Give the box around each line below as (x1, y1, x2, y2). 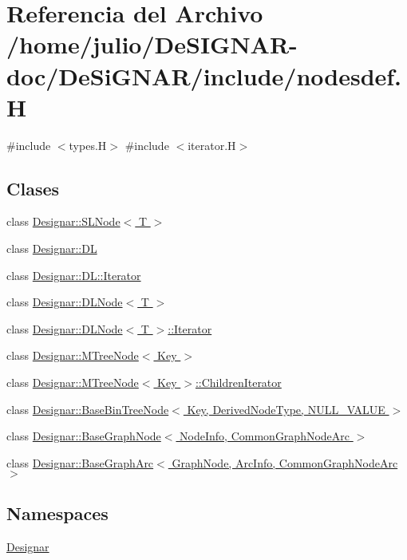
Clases (6, 175, 60, 200)
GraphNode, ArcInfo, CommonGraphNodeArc (172, 454, 398, 471)
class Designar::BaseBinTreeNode (6, 400, 169, 417)
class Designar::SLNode (6, 213, 121, 230)
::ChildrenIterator (195, 374, 282, 391)
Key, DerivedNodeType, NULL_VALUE (187, 400, 385, 417)
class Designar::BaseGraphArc (6, 454, 154, 471)
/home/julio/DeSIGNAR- (6, 28, 298, 61)
